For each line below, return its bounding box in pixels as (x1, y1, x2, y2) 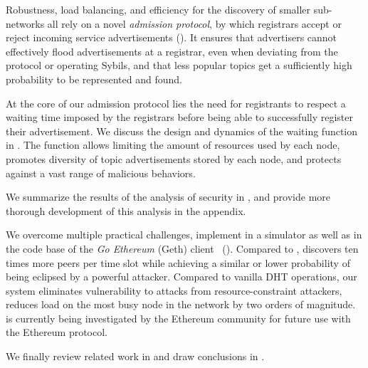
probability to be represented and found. (6, 71, 182, 86)
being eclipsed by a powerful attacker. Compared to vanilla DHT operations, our (6, 269, 357, 284)
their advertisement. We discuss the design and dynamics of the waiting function (6, 123, 358, 138)
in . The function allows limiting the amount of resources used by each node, (6, 137, 340, 152)
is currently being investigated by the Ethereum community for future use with (6, 310, 351, 325)
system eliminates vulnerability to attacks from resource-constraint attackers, (6, 283, 342, 298)
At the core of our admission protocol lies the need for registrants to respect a (6, 95, 346, 110)
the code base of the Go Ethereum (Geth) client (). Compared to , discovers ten (6, 241, 359, 256)
